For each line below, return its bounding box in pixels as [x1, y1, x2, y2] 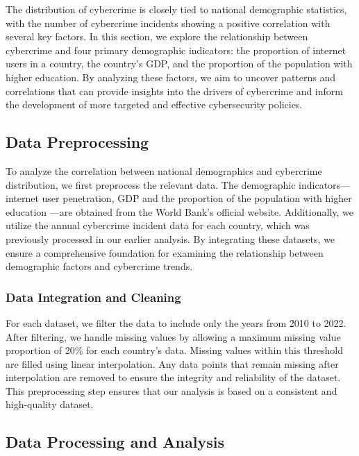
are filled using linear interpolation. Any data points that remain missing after [6, 356, 339, 371]
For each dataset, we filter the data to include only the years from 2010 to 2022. [6, 315, 347, 330]
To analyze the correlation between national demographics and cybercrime [6, 163, 322, 178]
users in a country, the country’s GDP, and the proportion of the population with [6, 56, 353, 71]
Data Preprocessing [6, 131, 149, 153]
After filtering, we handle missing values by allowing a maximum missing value [6, 329, 341, 344]
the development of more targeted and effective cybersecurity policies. [6, 97, 303, 112]
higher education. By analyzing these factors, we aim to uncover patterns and [6, 69, 336, 84]
